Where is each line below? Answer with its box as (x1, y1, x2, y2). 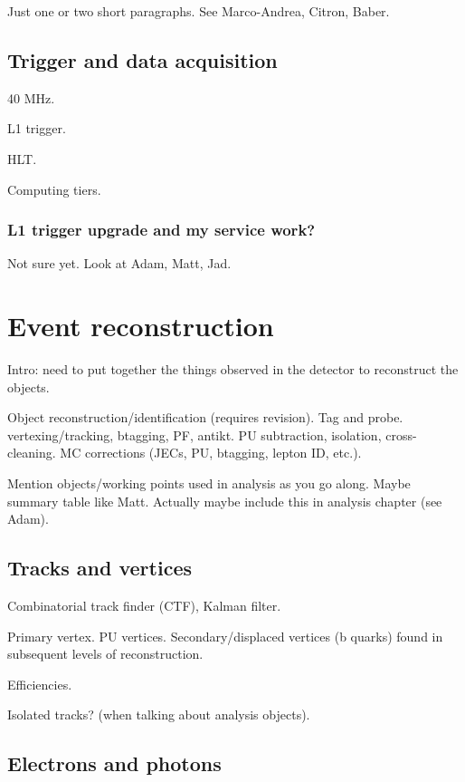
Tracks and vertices (7, 554, 192, 582)
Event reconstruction (7, 307, 274, 344)
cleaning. (7, 443, 56, 462)
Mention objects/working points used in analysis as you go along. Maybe (7, 474, 411, 493)
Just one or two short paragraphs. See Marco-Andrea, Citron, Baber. (7, 2, 390, 20)
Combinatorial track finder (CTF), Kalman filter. (7, 596, 281, 615)
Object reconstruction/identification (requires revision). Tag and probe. (7, 408, 403, 427)
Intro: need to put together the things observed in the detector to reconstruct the (7, 360, 459, 379)
